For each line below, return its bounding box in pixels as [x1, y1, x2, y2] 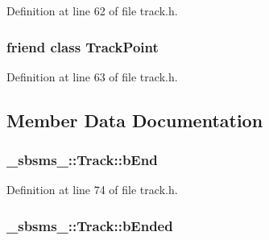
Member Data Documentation [6, 107, 263, 132]
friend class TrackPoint [6, 36, 159, 56]
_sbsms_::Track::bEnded [6, 215, 173, 235]
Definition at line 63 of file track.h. [6, 68, 178, 85]
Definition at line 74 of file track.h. [6, 181, 178, 198]
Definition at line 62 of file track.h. [6, 2, 178, 19]
